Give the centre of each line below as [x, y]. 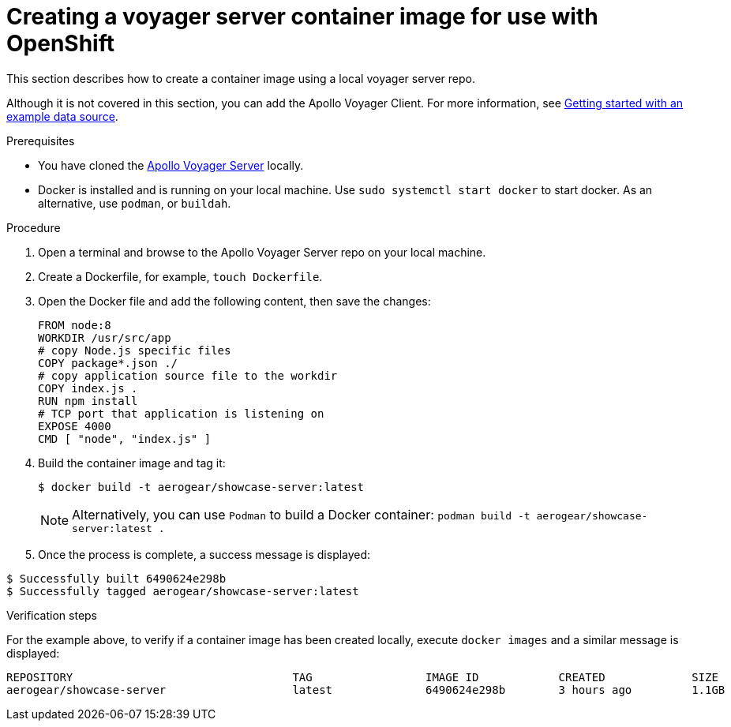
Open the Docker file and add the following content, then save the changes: [234, 301]
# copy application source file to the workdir [188, 375]
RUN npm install [88, 401]
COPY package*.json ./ [108, 363]
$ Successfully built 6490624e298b [116, 578]
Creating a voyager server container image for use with [302, 17]
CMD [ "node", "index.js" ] [125, 438]
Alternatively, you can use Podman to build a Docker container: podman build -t [301, 514]
